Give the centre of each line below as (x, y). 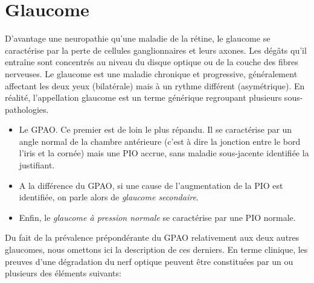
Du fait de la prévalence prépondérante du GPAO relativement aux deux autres (152, 237)
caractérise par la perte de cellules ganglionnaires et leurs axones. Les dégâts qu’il (156, 50)
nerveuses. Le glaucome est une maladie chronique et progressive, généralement (151, 73)
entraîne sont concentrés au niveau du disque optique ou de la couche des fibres (152, 62)
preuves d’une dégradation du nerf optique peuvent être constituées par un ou (149, 261)
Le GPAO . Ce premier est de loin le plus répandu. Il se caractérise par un (155, 129)
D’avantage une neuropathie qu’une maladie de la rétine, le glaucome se (138, 38)
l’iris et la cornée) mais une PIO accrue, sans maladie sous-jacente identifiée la (164, 153)
